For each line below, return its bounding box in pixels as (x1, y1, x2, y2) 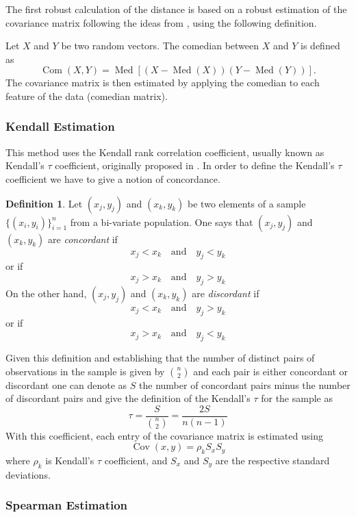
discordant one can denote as (5, 377, 127, 392)
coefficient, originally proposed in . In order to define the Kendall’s (55, 158, 335, 173)
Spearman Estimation (5, 496, 128, 514)
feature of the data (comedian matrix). (5, 88, 168, 103)
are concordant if (48, 231, 118, 246)
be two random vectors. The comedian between (61, 38, 259, 53)
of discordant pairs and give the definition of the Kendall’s (5, 391, 251, 405)
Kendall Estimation (5, 118, 115, 135)
